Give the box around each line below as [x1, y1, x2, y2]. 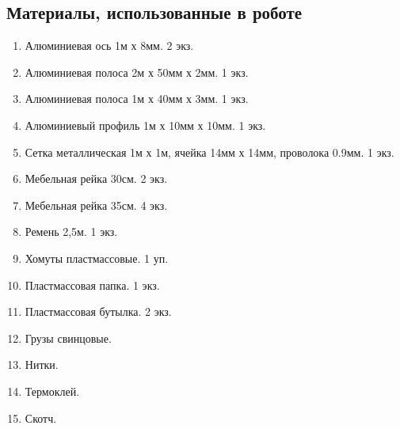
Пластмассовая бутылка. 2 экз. [25, 303, 172, 320]
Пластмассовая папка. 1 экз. [25, 276, 160, 293]
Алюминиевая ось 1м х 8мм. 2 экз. [25, 37, 194, 54]
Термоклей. [25, 382, 80, 399]
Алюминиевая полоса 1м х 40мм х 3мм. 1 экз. [25, 90, 249, 107]
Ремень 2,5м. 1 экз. [25, 223, 118, 240]
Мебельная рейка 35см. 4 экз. [25, 196, 168, 213]
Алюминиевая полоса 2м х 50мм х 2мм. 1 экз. [25, 63, 249, 80]
